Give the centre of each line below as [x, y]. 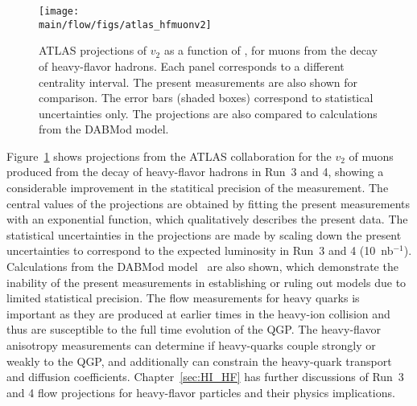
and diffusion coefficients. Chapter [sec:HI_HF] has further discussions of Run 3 [205, 377]
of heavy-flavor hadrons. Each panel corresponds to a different [192, 66]
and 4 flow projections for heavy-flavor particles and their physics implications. [201, 392]
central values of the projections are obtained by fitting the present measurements [208, 203]
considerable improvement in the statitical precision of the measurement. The [198, 188]
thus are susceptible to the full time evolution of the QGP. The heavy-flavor [194, 329]
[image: [59, 11]
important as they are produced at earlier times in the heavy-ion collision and [198, 313]
